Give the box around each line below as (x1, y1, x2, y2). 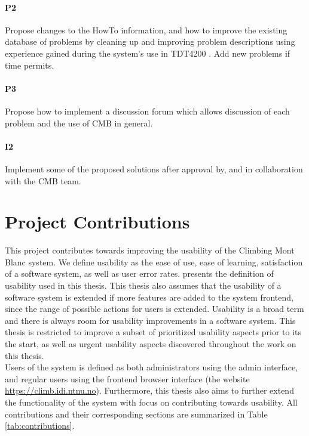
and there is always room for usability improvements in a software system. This (5, 314, 296, 326)
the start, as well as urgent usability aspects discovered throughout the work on (5, 338, 296, 350)
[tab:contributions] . (5, 419, 75, 432)
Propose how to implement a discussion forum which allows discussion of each (5, 104, 290, 117)
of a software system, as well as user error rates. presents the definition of (5, 267, 274, 280)
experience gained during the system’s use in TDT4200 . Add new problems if (5, 47, 290, 59)
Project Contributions (5, 209, 190, 234)
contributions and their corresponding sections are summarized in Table (5, 407, 268, 420)
